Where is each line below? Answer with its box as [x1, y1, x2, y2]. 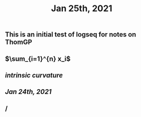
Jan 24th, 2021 [5, 88, 52, 96]
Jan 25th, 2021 [51, 3, 113, 14]
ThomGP [5, 38, 33, 46]
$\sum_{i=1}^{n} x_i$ [5, 55, 71, 63]
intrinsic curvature [5, 71, 63, 79]
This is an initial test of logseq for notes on [5, 30, 136, 39]
